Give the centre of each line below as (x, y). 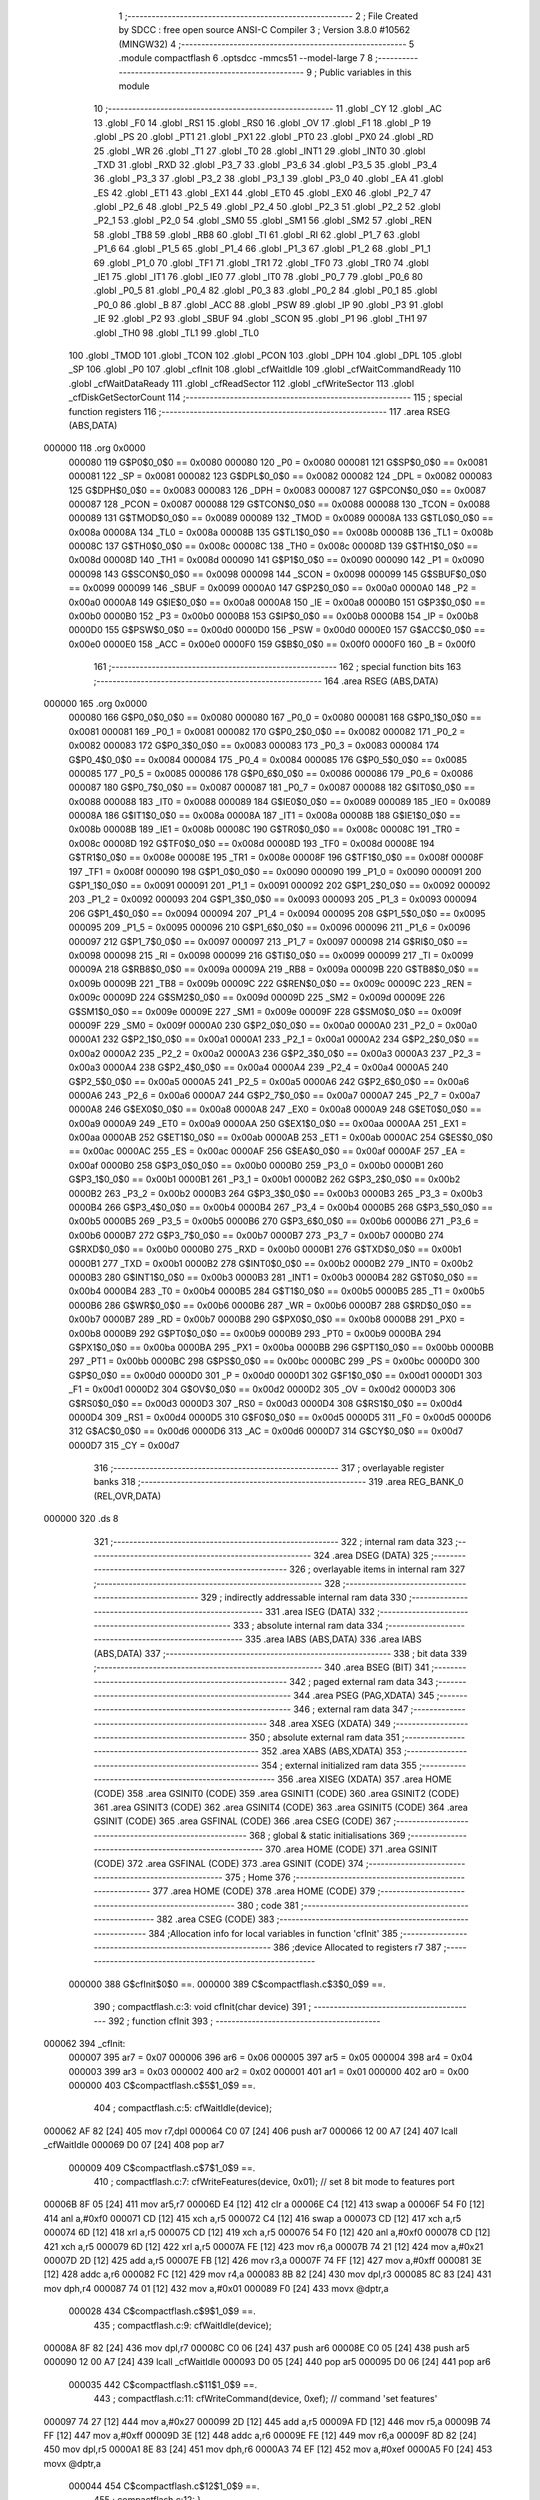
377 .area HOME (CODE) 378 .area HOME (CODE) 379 (264, 1891)
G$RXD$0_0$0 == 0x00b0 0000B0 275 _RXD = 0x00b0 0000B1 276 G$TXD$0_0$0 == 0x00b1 (265, 1249)
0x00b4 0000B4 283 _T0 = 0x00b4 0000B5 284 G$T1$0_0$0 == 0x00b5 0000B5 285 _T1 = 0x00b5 (276, 1291)
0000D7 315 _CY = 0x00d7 (124, 1445)
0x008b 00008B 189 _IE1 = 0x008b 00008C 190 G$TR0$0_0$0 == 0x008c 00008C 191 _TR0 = (264, 829)
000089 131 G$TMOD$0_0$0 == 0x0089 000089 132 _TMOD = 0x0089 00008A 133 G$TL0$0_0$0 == (281, 518)
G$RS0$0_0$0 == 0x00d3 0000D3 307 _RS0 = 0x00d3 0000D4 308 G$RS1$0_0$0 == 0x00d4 (266, 1403)
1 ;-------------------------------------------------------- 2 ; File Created (268, 16)
